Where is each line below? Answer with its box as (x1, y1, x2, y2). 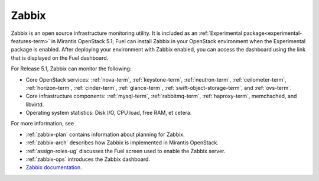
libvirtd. (25, 101, 44, 108)
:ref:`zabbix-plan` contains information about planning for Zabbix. (25, 131, 185, 138)
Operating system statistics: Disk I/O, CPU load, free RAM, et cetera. (25, 109, 192, 117)
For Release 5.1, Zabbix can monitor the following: (11, 65, 132, 72)
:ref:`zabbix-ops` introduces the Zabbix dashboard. (25, 156, 151, 163)
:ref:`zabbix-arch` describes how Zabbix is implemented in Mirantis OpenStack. (25, 139, 219, 146)
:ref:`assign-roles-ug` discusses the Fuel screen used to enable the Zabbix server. (25, 147, 226, 154)
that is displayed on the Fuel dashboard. (11, 54, 109, 62)
